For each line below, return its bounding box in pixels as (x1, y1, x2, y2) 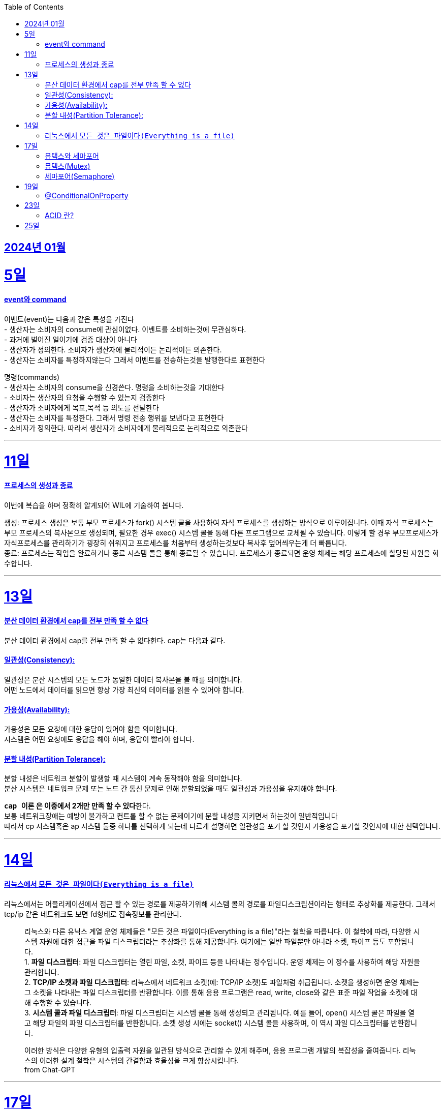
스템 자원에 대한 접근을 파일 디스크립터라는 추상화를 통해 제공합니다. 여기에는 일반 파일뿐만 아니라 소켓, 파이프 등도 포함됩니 (24, 937, 414, 946)
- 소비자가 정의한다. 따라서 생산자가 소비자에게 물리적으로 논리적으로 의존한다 (4, 423, 248, 432)
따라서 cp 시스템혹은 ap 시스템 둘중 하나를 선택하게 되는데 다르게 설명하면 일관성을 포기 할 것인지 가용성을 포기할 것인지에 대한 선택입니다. (4, 822, 440, 831)
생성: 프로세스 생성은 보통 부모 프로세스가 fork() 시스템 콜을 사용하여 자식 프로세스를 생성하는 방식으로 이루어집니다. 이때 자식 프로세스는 (4, 518, 434, 527)
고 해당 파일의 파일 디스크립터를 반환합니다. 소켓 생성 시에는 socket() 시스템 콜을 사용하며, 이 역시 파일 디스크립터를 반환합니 (24, 1018, 418, 1027)
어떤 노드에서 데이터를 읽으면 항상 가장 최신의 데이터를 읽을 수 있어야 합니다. (4, 685, 244, 694)
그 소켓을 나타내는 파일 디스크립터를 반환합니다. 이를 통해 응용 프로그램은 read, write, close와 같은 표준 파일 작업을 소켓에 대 (24, 987, 418, 997)
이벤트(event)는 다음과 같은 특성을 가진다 (4, 314, 134, 323)
